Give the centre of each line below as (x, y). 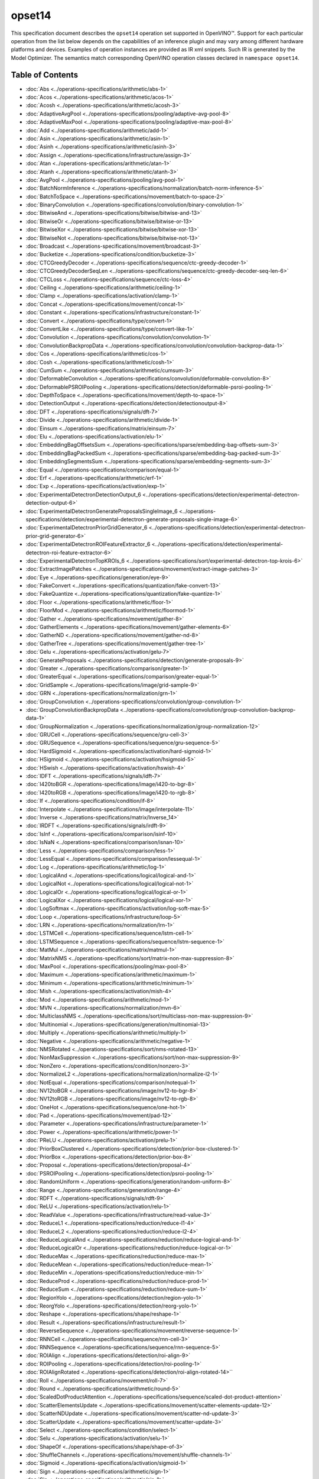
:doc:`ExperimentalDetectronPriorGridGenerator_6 (87, 528)
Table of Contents (45, 75)
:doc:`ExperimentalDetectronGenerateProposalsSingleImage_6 (102, 511)
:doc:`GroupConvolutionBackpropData (72, 709)
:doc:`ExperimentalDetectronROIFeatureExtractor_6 (88, 544)
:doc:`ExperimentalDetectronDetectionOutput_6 (83, 495)
